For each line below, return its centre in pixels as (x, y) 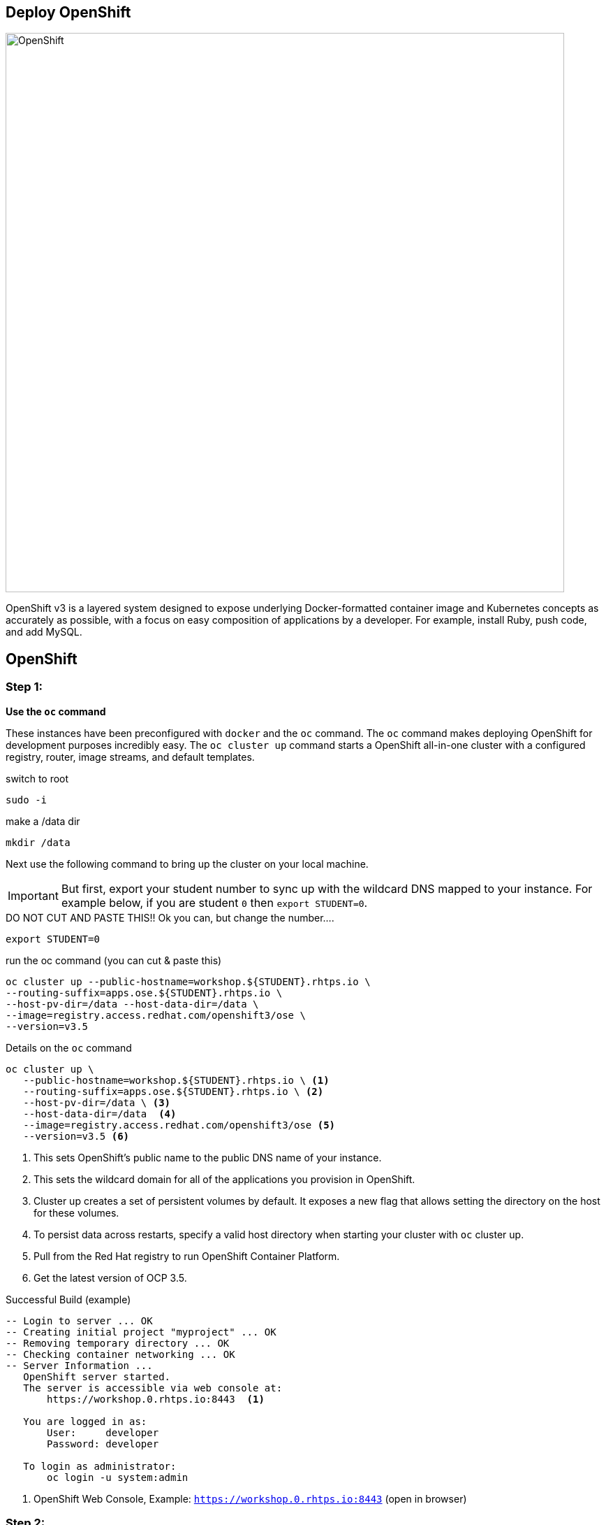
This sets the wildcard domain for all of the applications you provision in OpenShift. (224, 1179)
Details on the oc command (69, 1047)
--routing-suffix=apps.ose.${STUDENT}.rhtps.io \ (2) (173, 1091)
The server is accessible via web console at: (153, 1388)
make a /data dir (43, 821)
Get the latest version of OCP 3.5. (110, 1277)
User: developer (103, 1432)
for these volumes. (76, 1212)
